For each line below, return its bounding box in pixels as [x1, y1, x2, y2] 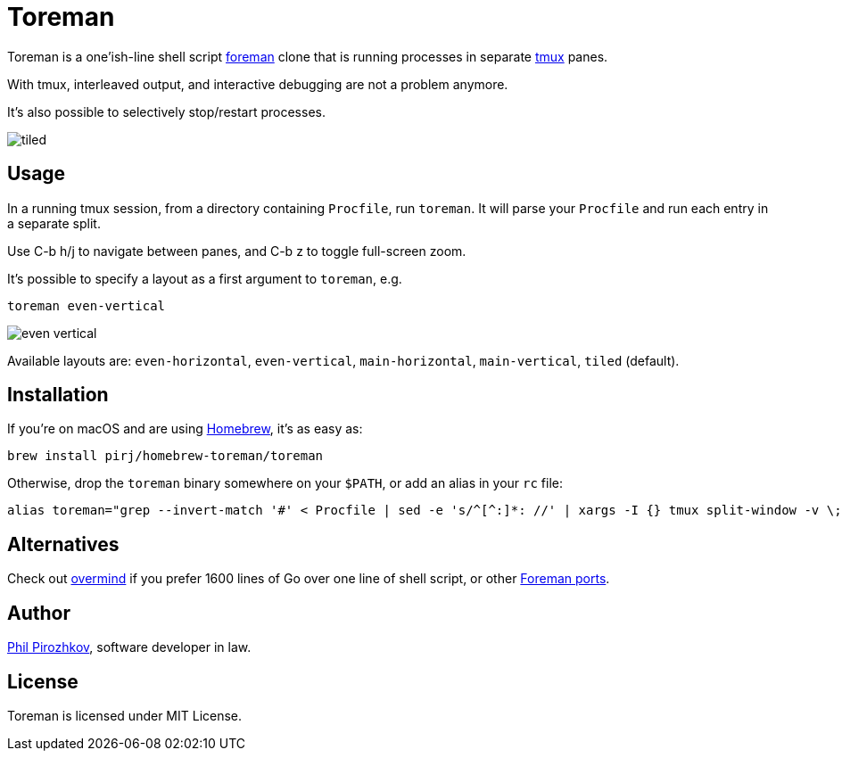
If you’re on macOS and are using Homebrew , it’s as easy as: [7, 421, 363, 437]
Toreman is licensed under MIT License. [7, 707, 243, 723]
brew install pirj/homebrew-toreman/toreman [7, 449, 324, 464]
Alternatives [7, 532, 120, 556]
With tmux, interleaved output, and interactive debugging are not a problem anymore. [7, 76, 508, 92]
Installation [7, 383, 109, 407]
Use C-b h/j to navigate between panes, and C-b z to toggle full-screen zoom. [7, 243, 466, 259]
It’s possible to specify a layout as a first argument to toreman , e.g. [7, 270, 402, 286]
